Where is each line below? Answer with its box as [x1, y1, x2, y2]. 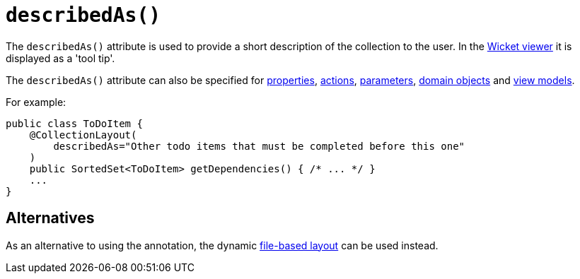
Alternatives [6, 209, 95, 227]
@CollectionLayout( [29, 129, 137, 141]
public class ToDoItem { [6, 117, 143, 129]
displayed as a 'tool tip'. [6, 52, 115, 64]
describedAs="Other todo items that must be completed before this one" [53, 140, 465, 152]
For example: [6, 95, 66, 108]
